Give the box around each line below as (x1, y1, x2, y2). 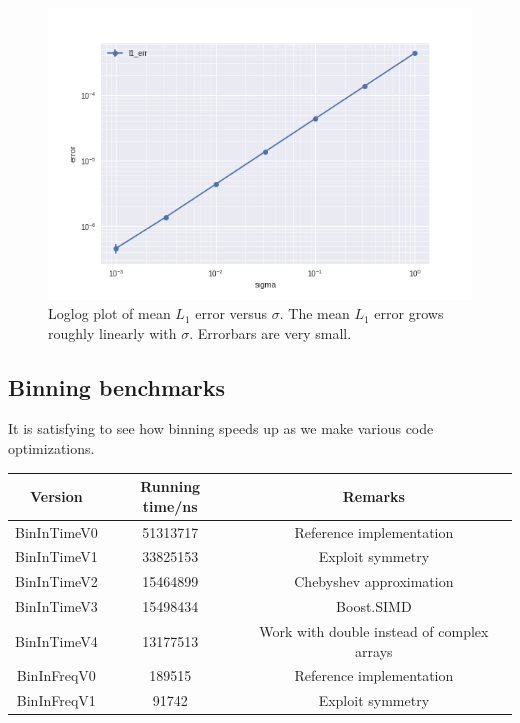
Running (140, 476, 201, 497)
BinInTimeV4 (15, 630, 98, 651)
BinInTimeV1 (15, 546, 98, 567)
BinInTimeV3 (15, 596, 98, 617)
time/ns (142, 495, 198, 516)
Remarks (342, 485, 405, 506)
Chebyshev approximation (294, 571, 454, 592)
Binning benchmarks (8, 371, 226, 402)
